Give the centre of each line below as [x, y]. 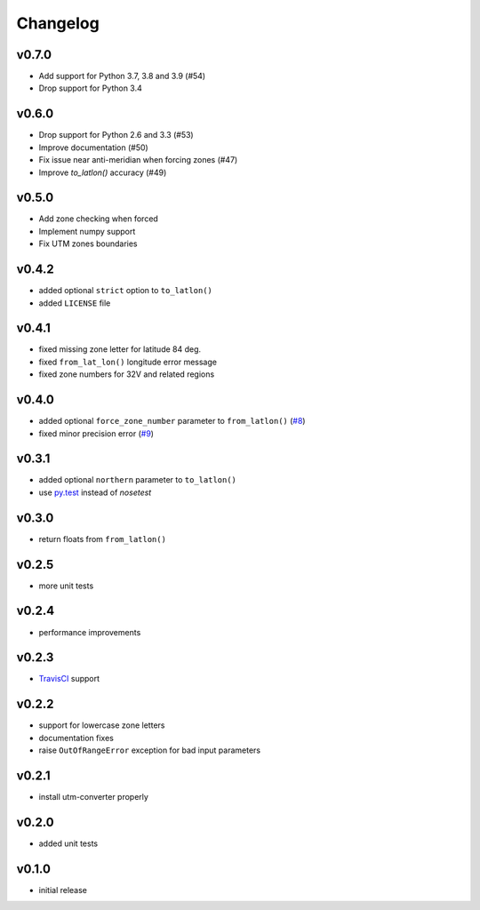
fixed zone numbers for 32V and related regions [127, 374]
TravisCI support [69, 679]
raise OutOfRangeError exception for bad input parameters [150, 750]
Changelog [58, 23]
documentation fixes [76, 738]
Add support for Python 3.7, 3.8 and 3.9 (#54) [122, 76]
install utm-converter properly [93, 797]
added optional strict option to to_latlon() [126, 291]
